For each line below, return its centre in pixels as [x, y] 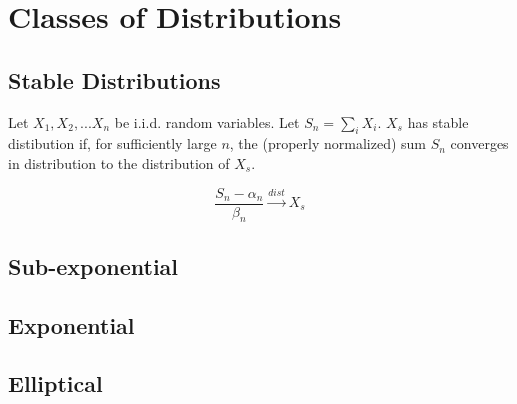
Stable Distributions [114, 79]
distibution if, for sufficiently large [112, 143]
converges [479, 143]
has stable [438, 121]
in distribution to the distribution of [119, 162]
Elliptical [55, 383]
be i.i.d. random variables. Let [207, 121]
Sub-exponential [93, 265]
